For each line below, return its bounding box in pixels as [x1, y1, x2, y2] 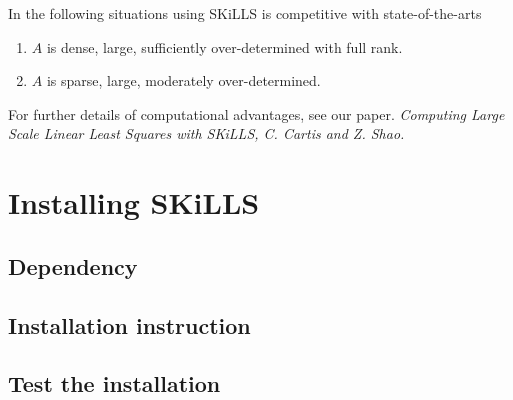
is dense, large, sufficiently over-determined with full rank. [46, 36, 403, 57]
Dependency [8, 250, 138, 281]
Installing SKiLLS [8, 182, 260, 223]
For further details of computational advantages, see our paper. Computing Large [8, 103, 505, 124]
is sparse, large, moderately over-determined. [46, 70, 321, 91]
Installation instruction [8, 309, 251, 340]
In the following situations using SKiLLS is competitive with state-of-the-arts [8, 3, 482, 23]
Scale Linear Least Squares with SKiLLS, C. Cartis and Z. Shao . [8, 123, 405, 144]
